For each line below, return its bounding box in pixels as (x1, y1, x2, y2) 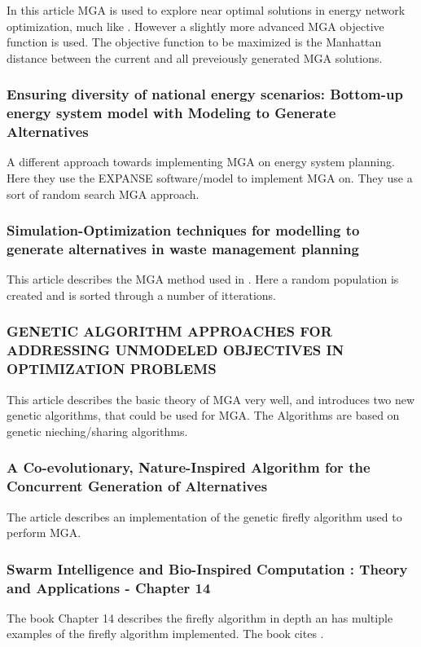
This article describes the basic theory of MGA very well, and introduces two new (7, 390, 415, 407)
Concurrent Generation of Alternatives (7, 476, 268, 496)
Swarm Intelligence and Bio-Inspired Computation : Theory (7, 558, 408, 579)
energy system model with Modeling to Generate (7, 103, 336, 123)
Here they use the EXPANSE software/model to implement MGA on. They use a (7, 169, 413, 187)
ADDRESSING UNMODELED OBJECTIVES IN (7, 340, 344, 360)
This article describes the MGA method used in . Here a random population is (7, 271, 399, 288)
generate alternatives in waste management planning (7, 239, 359, 259)
